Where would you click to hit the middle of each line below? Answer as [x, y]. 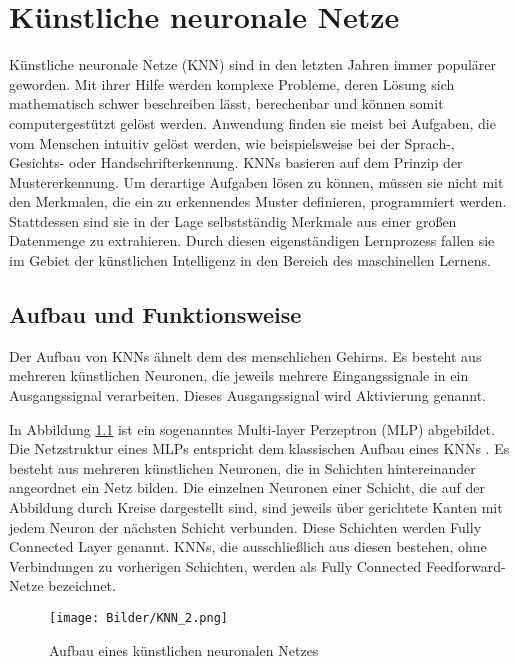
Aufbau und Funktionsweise [155, 314]
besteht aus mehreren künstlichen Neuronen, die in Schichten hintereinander [242, 467]
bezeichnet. [82, 585]
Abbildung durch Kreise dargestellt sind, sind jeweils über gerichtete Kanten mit [256, 507]
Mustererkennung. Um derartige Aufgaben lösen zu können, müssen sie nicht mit [256, 181]
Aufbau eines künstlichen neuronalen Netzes [184, 649]
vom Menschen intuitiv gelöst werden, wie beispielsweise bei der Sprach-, [232, 142]
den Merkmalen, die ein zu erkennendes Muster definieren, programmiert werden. [258, 201]
